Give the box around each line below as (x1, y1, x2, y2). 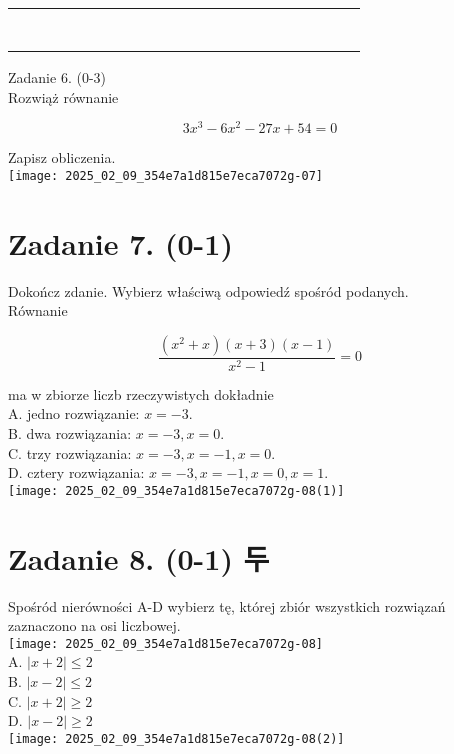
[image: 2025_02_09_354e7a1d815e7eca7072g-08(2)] (8, 731, 345, 746)
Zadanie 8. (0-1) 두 (8, 537, 270, 578)
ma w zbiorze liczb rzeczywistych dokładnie (8, 383, 274, 404)
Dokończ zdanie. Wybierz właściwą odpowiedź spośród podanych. (8, 280, 409, 301)
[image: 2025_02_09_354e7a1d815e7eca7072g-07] (8, 168, 323, 183)
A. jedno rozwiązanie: (8, 403, 140, 424)
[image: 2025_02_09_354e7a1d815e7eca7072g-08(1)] (8, 483, 345, 498)
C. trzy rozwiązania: (8, 442, 132, 463)
